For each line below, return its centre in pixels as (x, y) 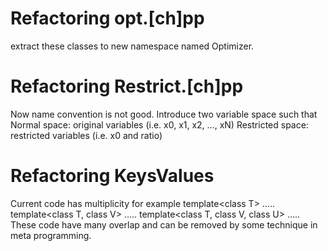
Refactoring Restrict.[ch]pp (127, 86)
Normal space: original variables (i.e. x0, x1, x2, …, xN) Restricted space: (159, 124)
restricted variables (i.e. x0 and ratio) (86, 135)
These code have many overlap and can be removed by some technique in (164, 224)
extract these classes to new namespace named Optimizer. (132, 46)
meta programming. (51, 235)
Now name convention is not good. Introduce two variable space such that (164, 114)
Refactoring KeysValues (112, 176)
